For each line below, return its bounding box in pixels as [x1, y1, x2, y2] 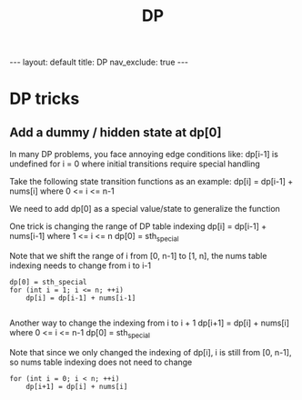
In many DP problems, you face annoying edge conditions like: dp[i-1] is [9, 149, 279, 160]
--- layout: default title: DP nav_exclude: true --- [9, 56, 189, 68]
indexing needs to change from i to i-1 [9, 260, 152, 271]
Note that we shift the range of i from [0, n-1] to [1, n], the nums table [9, 250, 267, 261]
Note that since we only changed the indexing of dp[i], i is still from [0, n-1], [9, 346, 292, 357]
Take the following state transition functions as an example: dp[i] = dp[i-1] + [9, 176, 294, 187]
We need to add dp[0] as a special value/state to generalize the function [9, 204, 280, 215]
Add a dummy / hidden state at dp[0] [9, 125, 222, 140]
